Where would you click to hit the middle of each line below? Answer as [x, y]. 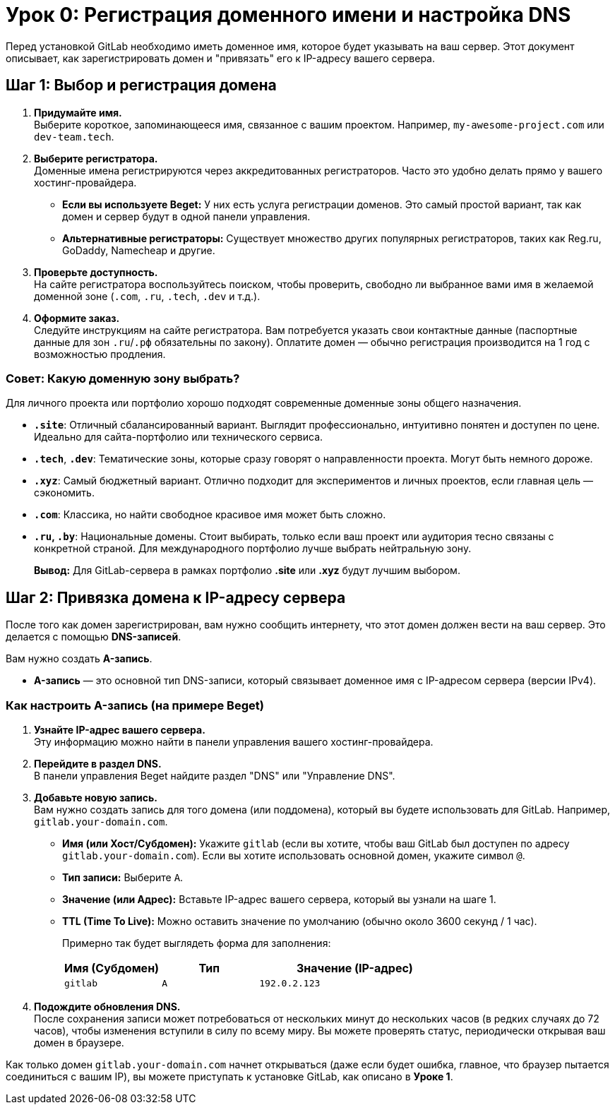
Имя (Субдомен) [112, 968]
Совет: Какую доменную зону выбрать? [123, 378]
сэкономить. [64, 493]
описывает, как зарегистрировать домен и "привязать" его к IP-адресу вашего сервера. [221, 58]
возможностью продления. [100, 354]
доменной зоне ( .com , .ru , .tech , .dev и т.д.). [147, 296]
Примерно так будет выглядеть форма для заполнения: [197, 943]
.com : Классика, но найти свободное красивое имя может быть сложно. [210, 515]
